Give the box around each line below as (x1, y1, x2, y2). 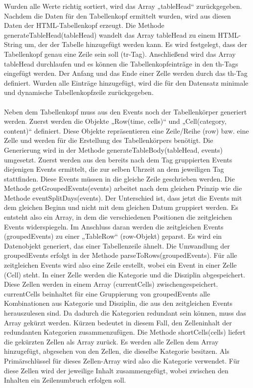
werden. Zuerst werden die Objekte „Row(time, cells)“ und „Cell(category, (4, 116, 227, 126)
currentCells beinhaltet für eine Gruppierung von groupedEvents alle (4, 288, 210, 298)
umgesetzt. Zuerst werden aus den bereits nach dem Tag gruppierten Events (4, 154, 232, 164)
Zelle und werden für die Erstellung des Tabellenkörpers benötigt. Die (4, 135, 213, 145)
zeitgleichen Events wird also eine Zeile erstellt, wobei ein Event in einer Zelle (4, 260, 237, 270)
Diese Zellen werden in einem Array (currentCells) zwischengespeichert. (4, 279, 218, 289)
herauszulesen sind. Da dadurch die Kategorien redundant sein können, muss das (4, 308, 246, 318)
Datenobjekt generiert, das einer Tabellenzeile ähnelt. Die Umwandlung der (4, 240, 230, 251)
